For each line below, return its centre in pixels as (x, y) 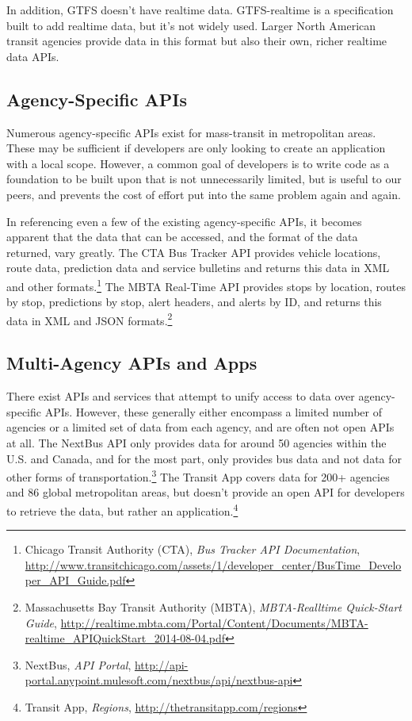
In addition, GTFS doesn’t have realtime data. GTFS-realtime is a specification (200, 10)
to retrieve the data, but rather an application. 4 (122, 510)
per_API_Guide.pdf (75, 580)
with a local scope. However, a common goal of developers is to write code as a (198, 163)
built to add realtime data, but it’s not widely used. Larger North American (191, 25)
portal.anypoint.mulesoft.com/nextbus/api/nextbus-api (159, 680)
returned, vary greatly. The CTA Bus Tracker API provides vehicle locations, (194, 252)
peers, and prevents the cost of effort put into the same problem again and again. (204, 194)
